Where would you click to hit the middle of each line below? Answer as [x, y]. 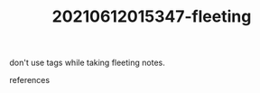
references [30, 80]
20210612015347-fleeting [152, 17]
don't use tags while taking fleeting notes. [87, 63]
